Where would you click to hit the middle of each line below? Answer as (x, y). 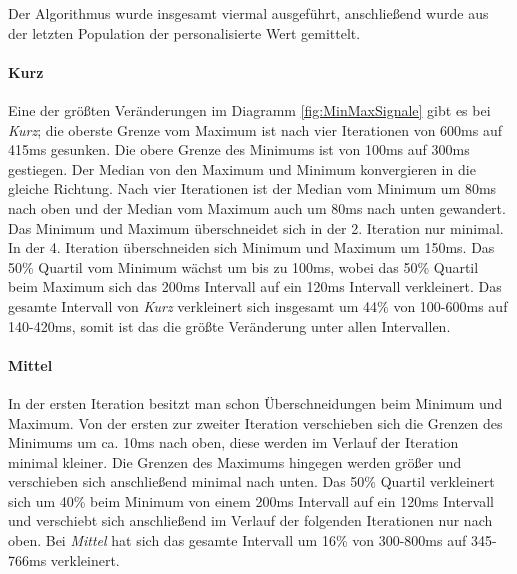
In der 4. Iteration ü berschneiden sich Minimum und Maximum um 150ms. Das (251, 247)
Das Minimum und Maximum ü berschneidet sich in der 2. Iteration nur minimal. (256, 227)
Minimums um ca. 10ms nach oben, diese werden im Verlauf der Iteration (233, 442)
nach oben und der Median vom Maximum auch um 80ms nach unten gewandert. (257, 207)
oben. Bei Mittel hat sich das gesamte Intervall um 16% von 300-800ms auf (237, 540)
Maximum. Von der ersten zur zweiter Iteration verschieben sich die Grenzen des (255, 422)
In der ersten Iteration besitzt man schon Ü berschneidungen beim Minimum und (255, 402)
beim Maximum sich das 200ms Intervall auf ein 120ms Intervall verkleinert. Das (255, 286)
